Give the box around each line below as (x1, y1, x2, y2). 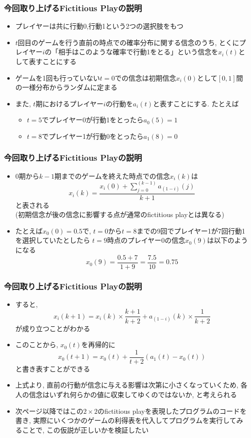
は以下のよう (207, 235, 248, 245)
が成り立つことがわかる (15, 323, 90, 333)
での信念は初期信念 (115, 72, 176, 83)
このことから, (15, 339, 58, 350)
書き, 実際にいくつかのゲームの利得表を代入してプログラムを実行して (15, 415, 236, 425)
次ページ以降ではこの (15, 405, 84, 416)
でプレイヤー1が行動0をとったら (42, 131, 144, 141)
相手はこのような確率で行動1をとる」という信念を (58, 47, 218, 57)
